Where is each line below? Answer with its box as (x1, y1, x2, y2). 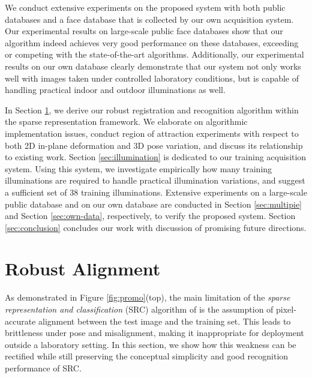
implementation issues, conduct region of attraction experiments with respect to (5, 127, 299, 139)
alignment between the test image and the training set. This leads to (38, 314, 291, 327)
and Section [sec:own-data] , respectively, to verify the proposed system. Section (5, 209, 296, 222)
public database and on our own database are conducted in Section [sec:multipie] (5, 197, 302, 210)
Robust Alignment (5, 256, 161, 281)
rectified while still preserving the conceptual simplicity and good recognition (5, 350, 289, 362)
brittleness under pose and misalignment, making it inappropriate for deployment (5, 326, 304, 339)
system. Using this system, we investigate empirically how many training (5, 162, 272, 175)
